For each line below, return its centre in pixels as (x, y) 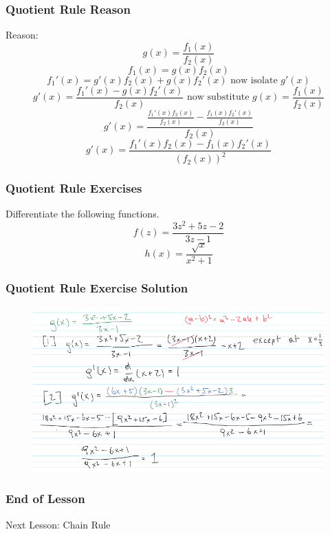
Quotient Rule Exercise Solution (97, 287)
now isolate (254, 80)
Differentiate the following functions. (82, 214)
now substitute (218, 97)
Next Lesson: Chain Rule (58, 524)
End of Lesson (45, 499)
